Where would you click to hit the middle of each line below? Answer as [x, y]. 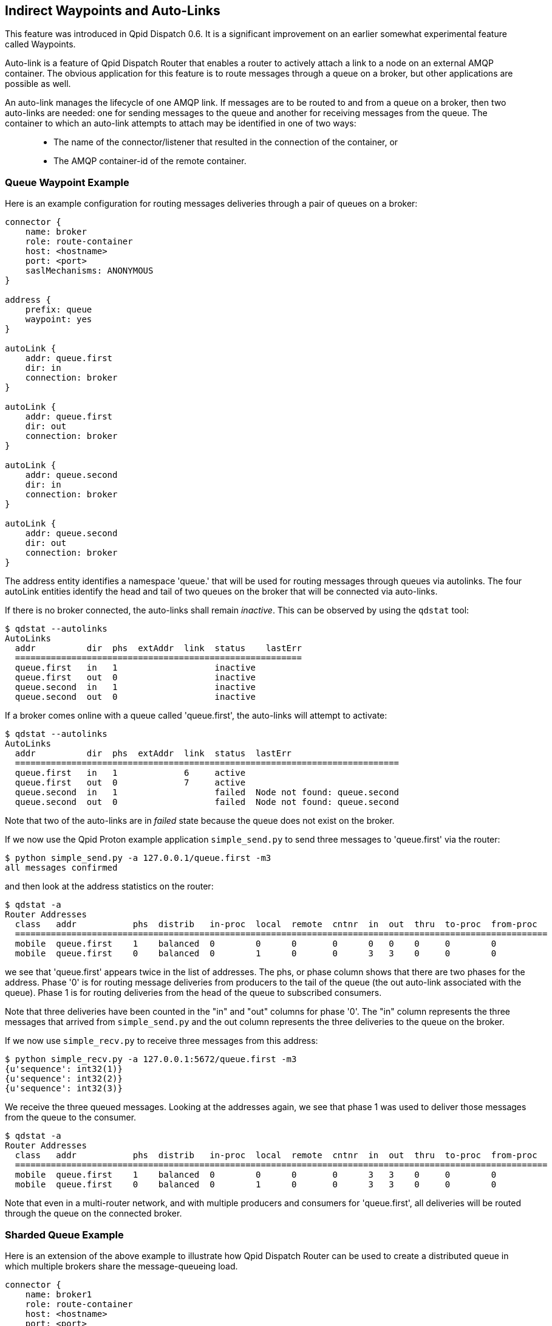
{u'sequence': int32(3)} [64, 1089]
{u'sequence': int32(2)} [64, 1079]
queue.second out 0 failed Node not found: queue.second [207, 802]
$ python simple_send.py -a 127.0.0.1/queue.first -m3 [138, 858]
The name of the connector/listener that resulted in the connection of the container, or [226, 142]
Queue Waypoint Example [67, 182]
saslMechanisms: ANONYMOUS [89, 271]
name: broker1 [59, 1294]
